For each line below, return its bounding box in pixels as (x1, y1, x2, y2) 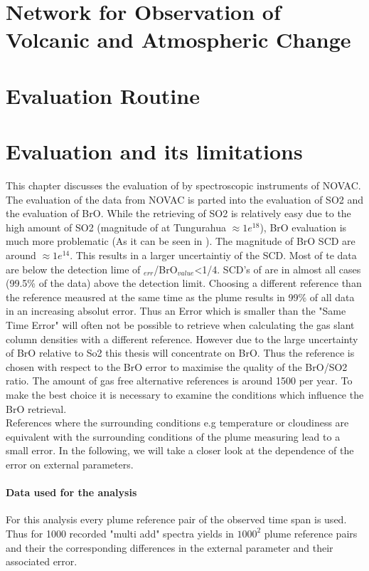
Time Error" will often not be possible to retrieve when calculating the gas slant (6, 318, 355, 332)
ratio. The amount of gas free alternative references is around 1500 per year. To (6, 373, 353, 388)
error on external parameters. (6, 456, 134, 471)
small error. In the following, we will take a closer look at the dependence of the (6, 443, 354, 458)
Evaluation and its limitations (6, 137, 303, 166)
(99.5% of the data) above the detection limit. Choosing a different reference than (6, 276, 362, 290)
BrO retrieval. (6, 401, 67, 416)
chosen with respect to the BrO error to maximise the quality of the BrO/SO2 (6, 359, 348, 374)
